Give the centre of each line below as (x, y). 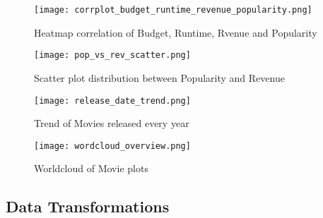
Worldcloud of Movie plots (91, 168)
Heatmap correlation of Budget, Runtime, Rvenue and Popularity (176, 32)
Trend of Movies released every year (112, 123)
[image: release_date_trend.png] (112, 101)
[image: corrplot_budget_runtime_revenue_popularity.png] (173, 10)
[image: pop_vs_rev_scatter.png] (112, 55)
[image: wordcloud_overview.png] (112, 146)
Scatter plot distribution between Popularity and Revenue (159, 77)
